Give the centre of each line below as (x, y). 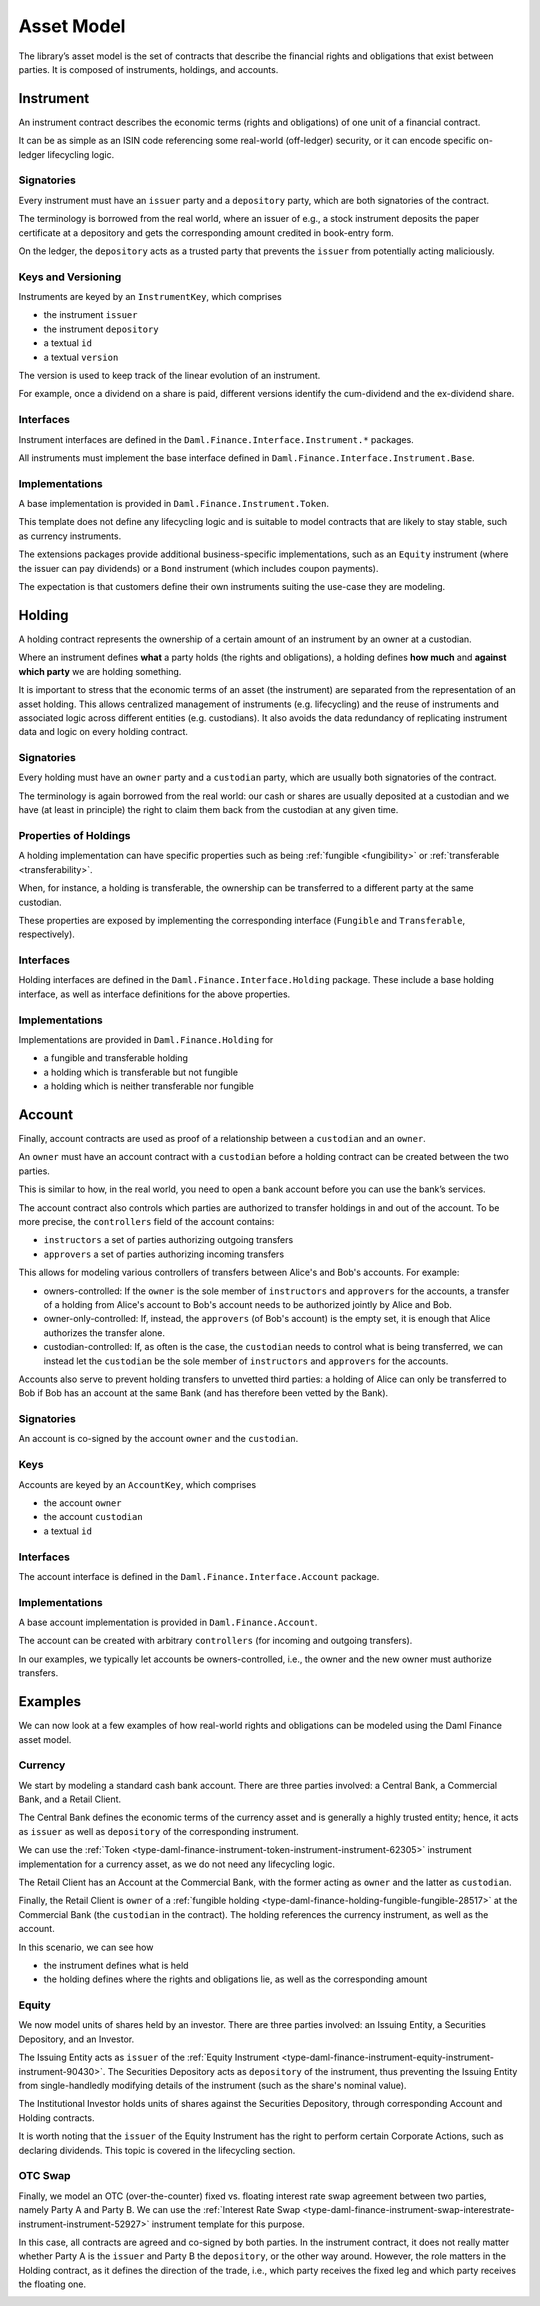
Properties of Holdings (74, 835)
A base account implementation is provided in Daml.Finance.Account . (168, 1622)
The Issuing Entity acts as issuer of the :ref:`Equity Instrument (149, 2057)
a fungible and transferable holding (116, 1058)
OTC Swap (44, 2176)
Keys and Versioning (70, 277)
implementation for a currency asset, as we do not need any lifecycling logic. (176, 1864)
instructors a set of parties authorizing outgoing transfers (168, 1240)
